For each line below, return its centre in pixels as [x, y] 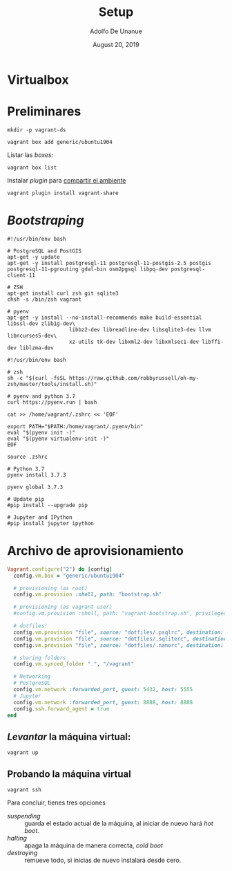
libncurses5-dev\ [32, 336]
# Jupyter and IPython [40, 517]
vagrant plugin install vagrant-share [63, 193]
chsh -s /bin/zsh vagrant [44, 299]
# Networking [32, 677]
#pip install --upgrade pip [48, 505]
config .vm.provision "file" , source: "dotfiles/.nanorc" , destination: [119, 645]
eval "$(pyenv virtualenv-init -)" [58, 439]
